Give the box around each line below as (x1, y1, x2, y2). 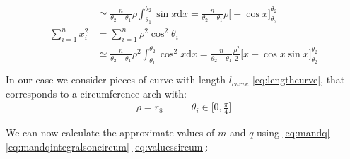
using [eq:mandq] (257, 125, 330, 140)
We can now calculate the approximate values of (6, 125, 215, 140)
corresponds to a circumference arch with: (6, 86, 187, 100)
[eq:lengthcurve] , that (252, 72, 345, 87)
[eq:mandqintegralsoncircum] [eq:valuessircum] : (6, 139, 209, 153)
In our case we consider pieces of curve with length (6, 72, 226, 87)
